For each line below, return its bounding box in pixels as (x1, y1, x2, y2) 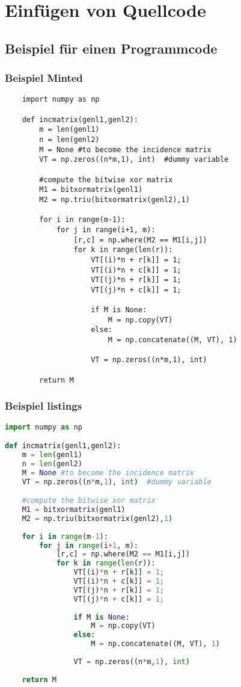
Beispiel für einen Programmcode (5, 39, 218, 57)
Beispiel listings (5, 398, 82, 413)
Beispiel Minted (5, 70, 83, 85)
